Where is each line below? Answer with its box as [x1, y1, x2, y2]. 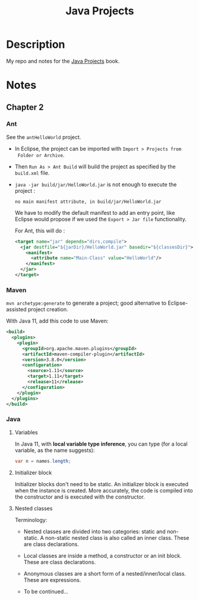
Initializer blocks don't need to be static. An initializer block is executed [14, 480, 189, 487]
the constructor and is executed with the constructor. [14, 493, 146, 500]
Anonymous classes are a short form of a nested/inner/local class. [23, 570, 186, 577]
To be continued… [23, 587, 68, 595]
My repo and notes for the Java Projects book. [6, 57, 120, 64]
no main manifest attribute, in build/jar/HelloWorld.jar [14, 199, 162, 205]
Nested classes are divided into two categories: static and [23, 528, 166, 535]
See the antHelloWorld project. [6, 133, 81, 141]
